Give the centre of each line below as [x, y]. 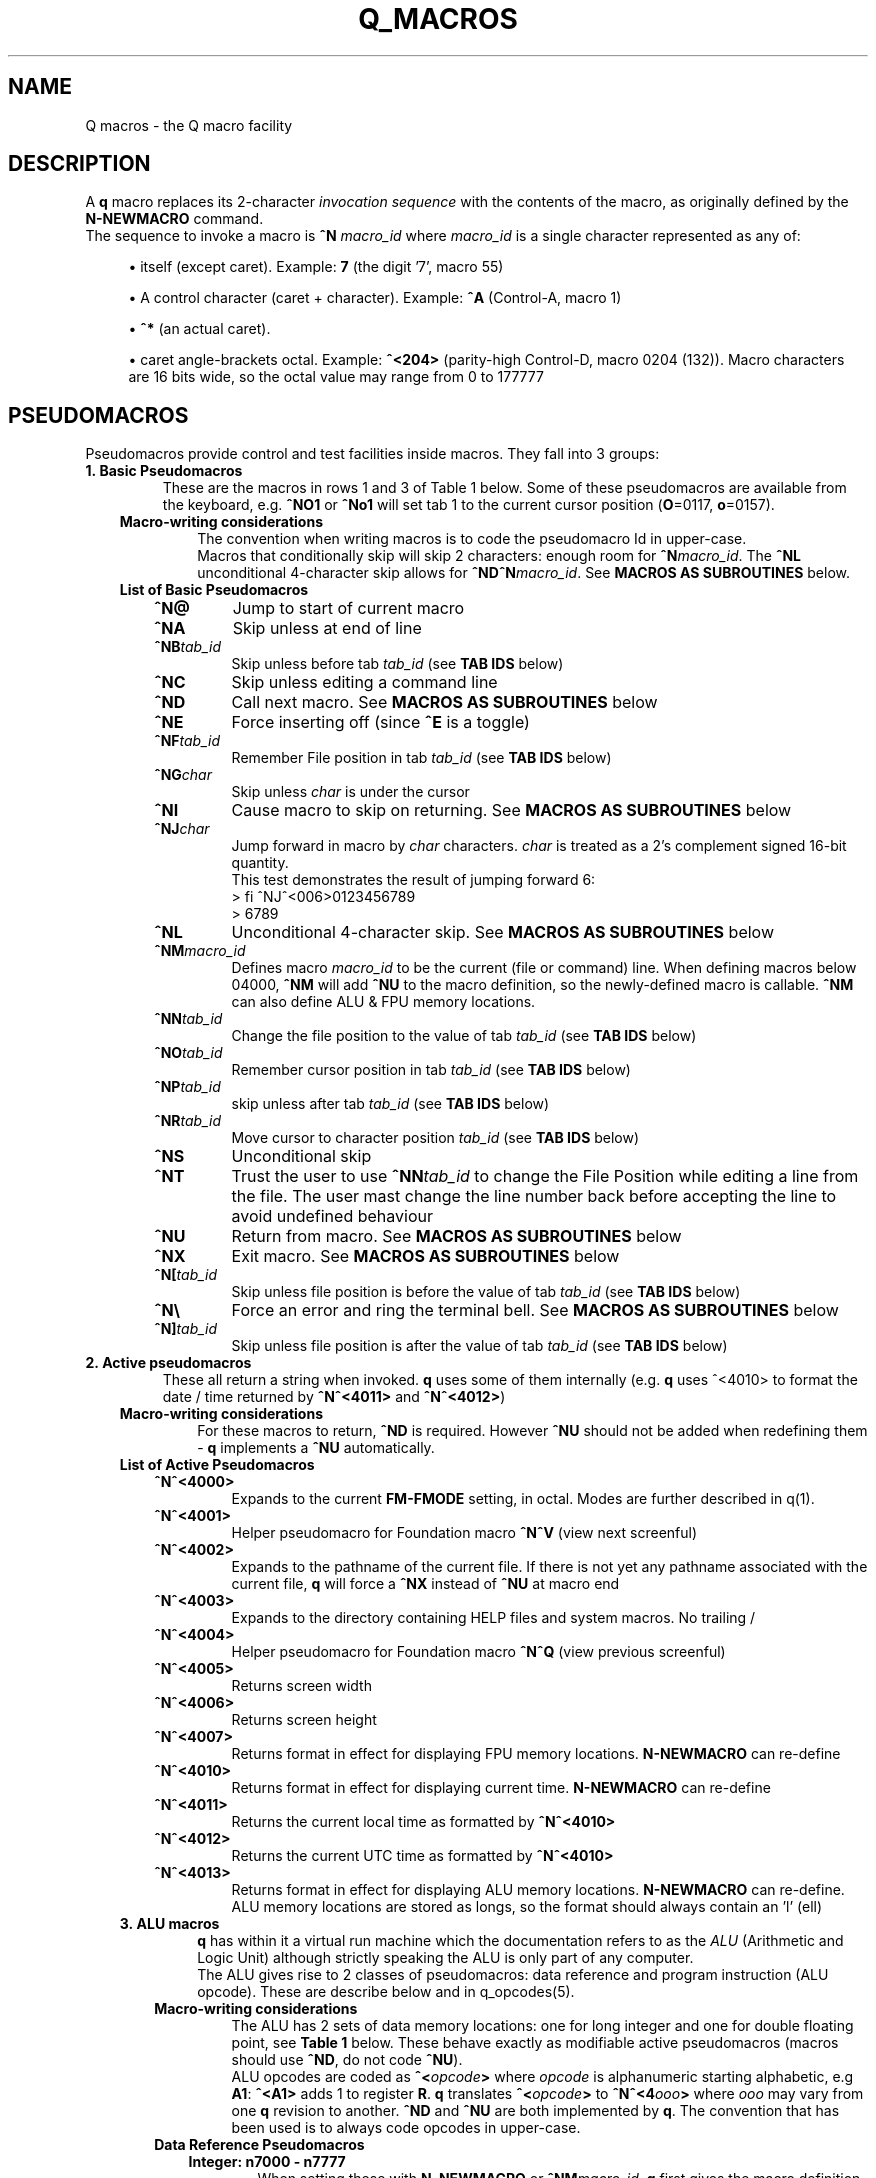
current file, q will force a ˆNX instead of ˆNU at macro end [425, 1584]
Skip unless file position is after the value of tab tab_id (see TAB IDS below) [479, 1346]
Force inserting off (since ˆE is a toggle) [380, 722]
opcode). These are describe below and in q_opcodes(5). [386, 1992]
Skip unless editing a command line [364, 682]
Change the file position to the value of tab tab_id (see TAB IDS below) [464, 1036]
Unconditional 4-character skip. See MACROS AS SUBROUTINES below [502, 932]
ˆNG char [183, 775]
